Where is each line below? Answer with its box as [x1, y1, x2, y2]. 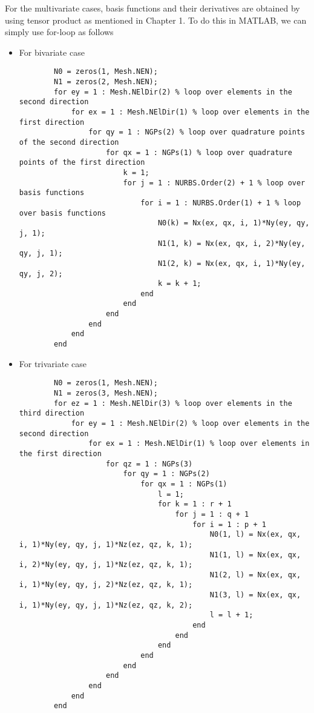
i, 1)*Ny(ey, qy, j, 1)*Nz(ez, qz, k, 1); [19, 540, 193, 549]
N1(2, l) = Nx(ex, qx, [209, 570, 301, 579]
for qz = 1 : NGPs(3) [105, 459, 193, 468]
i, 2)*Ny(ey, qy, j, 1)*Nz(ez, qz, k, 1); [19, 560, 193, 569]
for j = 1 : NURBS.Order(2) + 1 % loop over [123, 178, 306, 187]
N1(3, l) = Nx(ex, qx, [209, 591, 301, 600]
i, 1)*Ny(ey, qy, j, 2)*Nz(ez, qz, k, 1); [19, 580, 193, 589]
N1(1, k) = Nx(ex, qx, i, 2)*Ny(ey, [157, 239, 306, 248]
